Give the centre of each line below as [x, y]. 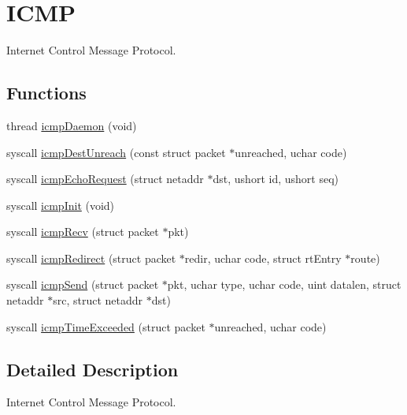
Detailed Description [92, 369]
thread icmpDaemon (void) [72, 125]
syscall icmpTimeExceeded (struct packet [106, 326]
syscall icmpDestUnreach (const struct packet [116, 152]
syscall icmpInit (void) [61, 205]
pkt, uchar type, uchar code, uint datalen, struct [284, 284]
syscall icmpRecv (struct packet [83, 232]
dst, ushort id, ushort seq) [276, 179]
